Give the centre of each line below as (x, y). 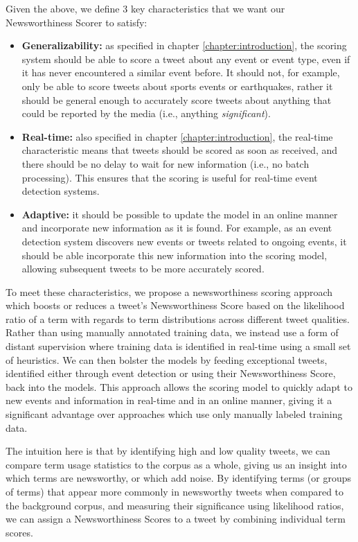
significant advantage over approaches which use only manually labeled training (174, 414)
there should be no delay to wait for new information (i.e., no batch (165, 163)
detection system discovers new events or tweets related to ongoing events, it (184, 241)
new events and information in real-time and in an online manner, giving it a (169, 400)
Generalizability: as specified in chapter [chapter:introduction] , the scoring (184, 45)
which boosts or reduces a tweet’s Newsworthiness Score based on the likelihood (175, 305)
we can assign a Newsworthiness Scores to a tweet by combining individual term (176, 519)
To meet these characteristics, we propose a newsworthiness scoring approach (169, 291)
